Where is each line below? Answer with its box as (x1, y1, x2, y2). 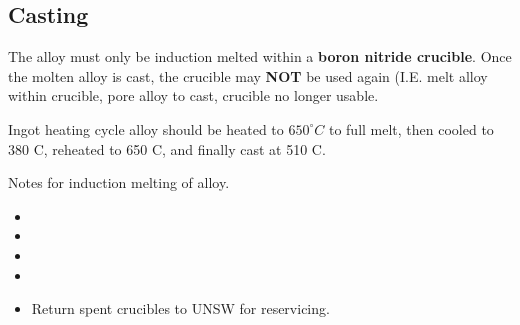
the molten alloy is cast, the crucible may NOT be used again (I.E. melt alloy (8, 65, 488, 86)
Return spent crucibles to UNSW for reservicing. (31, 298, 330, 319)
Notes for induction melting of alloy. (8, 172, 230, 193)
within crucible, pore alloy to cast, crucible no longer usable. (8, 85, 379, 106)
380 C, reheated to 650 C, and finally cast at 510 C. (8, 138, 326, 159)
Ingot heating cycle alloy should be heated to (8, 118, 284, 139)
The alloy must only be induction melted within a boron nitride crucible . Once (8, 46, 512, 67)
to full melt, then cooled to (328, 118, 494, 139)
